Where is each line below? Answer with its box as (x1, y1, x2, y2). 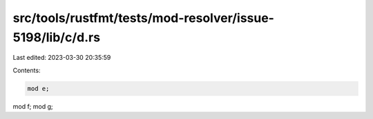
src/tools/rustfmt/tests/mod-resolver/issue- (12, 10, 274, 25)
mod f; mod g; (12, 102, 53, 110)
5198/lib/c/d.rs (12, 30, 100, 45)
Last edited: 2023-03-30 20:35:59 (12, 54, 111, 62)
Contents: (12, 66, 41, 74)
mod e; (27, 85, 50, 92)
